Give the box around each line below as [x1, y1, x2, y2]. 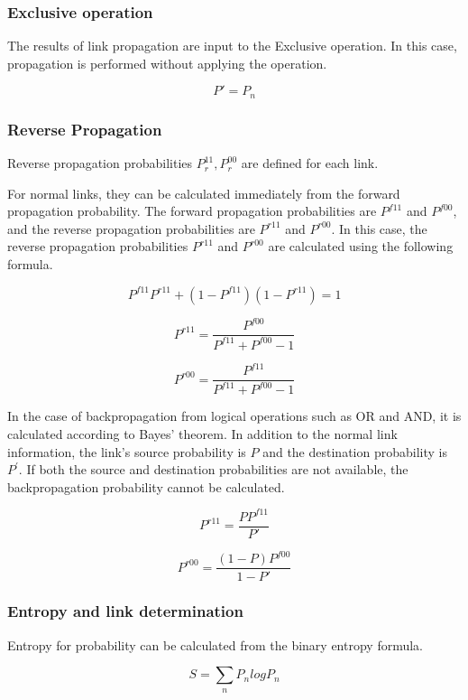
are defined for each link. [241, 154, 379, 173]
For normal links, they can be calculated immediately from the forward [7, 183, 400, 202]
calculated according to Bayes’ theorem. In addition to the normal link [7, 425, 398, 443]
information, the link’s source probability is [7, 442, 246, 461]
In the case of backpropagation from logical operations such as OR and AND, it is [7, 406, 462, 425]
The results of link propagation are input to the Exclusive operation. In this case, [7, 36, 457, 55]
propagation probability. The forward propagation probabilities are [7, 201, 377, 220]
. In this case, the [331, 219, 427, 238]
